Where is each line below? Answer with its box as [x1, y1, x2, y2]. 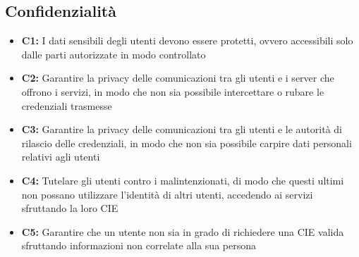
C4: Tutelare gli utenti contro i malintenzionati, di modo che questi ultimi [21, 173, 344, 187]
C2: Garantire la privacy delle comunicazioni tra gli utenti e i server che [21, 70, 334, 85]
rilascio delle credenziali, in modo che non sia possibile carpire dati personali [21, 135, 352, 150]
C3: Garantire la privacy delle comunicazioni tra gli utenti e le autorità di [21, 122, 342, 137]
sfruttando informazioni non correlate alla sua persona [21, 238, 256, 253]
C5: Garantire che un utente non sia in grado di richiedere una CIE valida [21, 224, 344, 239]
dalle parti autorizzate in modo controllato [21, 46, 206, 61]
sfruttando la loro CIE [21, 201, 118, 215]
